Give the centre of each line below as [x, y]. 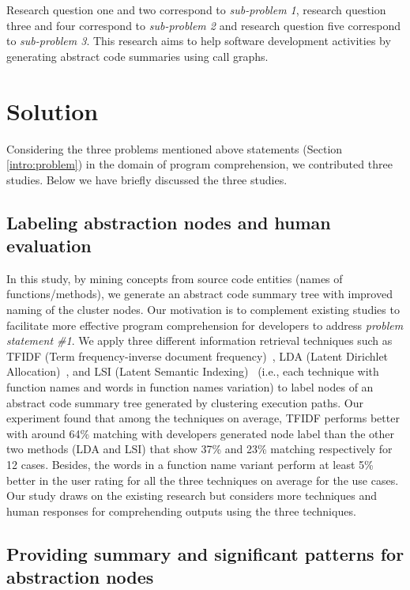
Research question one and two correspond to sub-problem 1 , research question [196, 9]
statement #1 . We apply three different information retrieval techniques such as [199, 340]
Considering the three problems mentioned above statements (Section [175, 148]
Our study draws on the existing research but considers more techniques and [192, 495]
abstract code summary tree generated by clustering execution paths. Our [185, 402]
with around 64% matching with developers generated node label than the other [201, 433]
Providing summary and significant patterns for [205, 553]
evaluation [49, 246]
